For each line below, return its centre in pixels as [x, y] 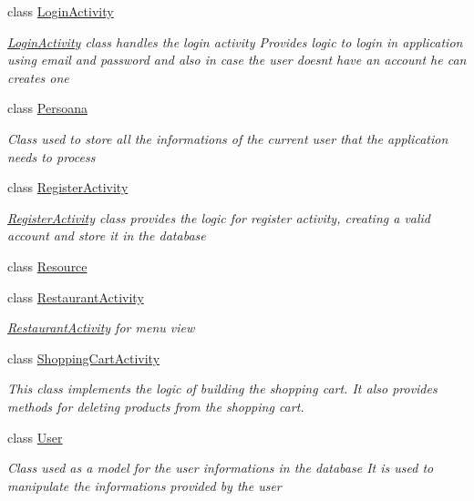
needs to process [52, 156]
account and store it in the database [107, 235]
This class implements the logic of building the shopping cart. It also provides [222, 389]
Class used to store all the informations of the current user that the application [228, 138]
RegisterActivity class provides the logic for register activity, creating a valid [219, 217]
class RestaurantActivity [76, 297]
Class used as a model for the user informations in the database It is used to [221, 468]
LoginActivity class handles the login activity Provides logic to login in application [235, 41]
